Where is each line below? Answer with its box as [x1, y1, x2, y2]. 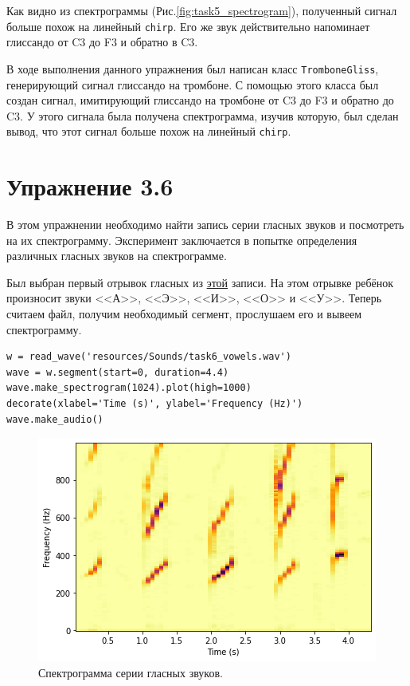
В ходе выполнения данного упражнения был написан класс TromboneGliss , [6, 60, 379, 77]
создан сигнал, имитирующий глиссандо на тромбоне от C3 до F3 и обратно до [6, 92, 394, 108]
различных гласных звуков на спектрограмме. [6, 247, 227, 264]
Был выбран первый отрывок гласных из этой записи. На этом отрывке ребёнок [6, 274, 394, 290]
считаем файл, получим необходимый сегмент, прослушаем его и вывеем [6, 306, 362, 322]
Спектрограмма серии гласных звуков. [38, 664, 223, 680]
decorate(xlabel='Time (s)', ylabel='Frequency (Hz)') [6, 398, 303, 409]
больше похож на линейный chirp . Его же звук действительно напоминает [6, 18, 370, 34]
